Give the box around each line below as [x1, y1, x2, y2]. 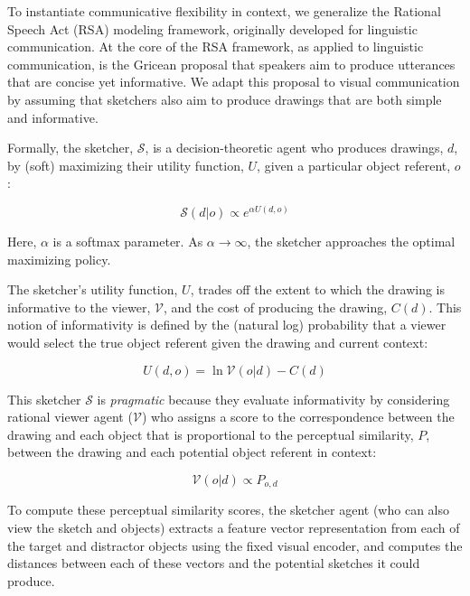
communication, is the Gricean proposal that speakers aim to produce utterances [7, 54, 456, 73]
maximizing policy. [7, 249, 111, 268]
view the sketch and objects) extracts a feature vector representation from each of [7, 517, 460, 536]
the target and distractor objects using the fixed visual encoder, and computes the [7, 535, 463, 554]
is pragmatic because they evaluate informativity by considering [97, 389, 450, 408]
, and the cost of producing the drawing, [163, 297, 388, 316]
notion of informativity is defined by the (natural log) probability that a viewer [7, 315, 446, 334]
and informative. [7, 107, 99, 126]
